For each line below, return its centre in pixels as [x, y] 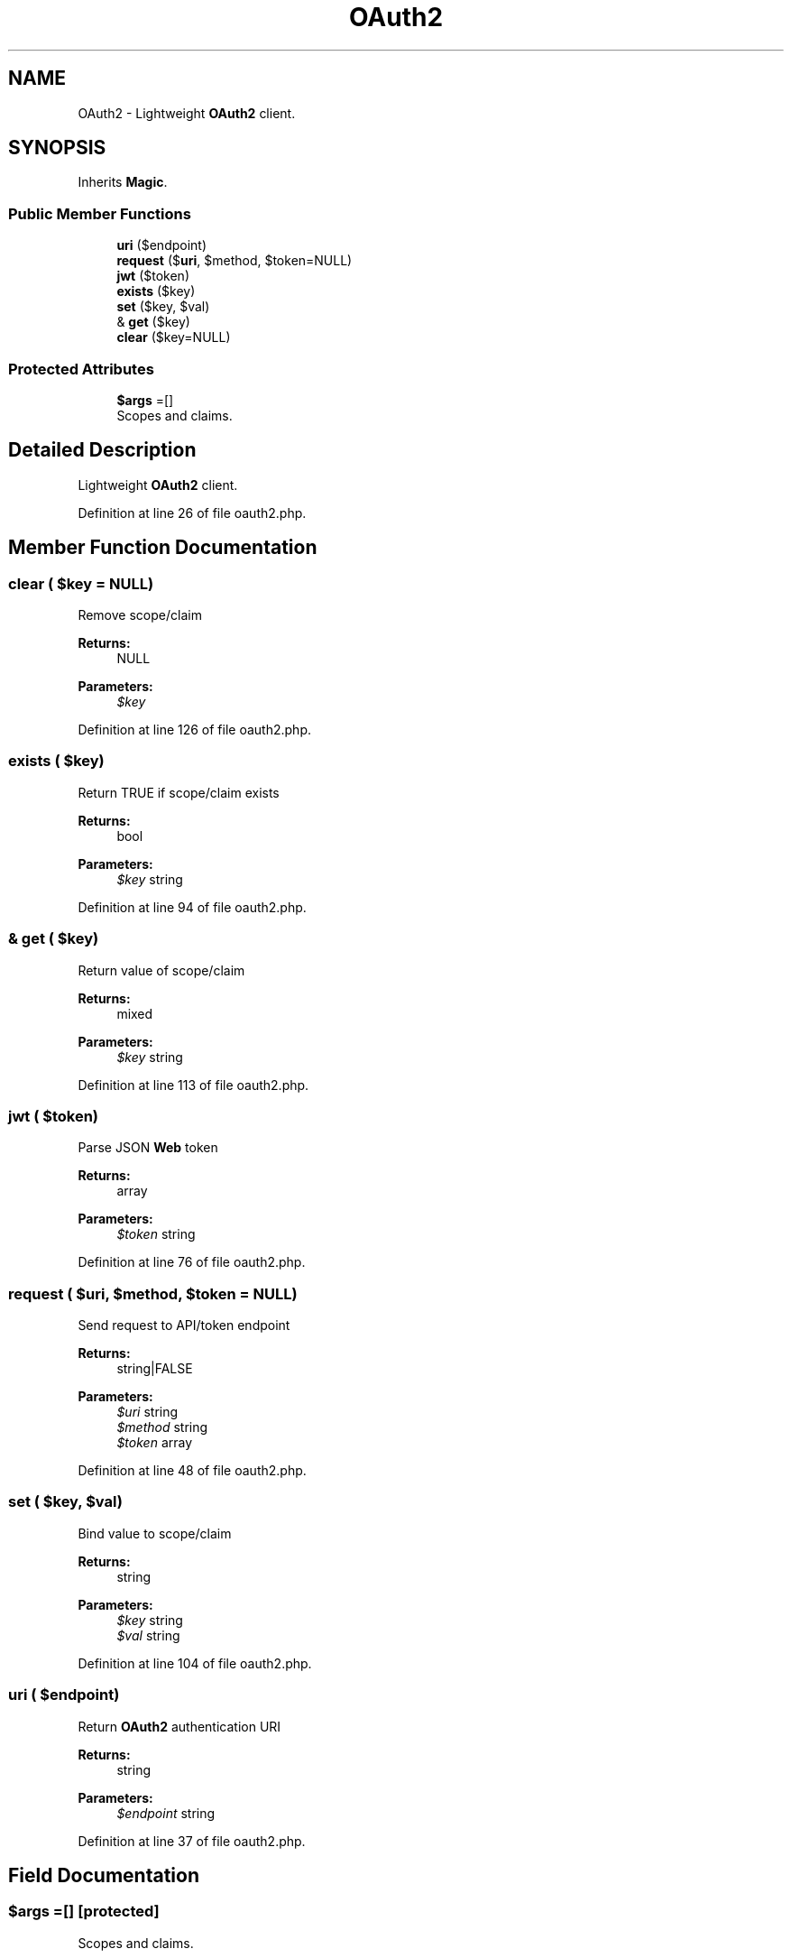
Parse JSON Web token [148, 1148]
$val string [148, 1635]
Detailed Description [102, 450]
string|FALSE [155, 1368]
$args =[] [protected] [84, 1912]
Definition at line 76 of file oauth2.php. [192, 1262]
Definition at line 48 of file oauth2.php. [192, 1470]
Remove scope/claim [140, 615]
